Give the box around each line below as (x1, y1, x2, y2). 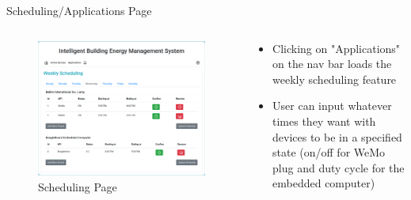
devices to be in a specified (272, 128, 402, 145)
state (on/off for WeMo (272, 144, 386, 160)
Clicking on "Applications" (272, 40, 401, 56)
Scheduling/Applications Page (6, 2, 152, 18)
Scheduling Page (38, 178, 117, 194)
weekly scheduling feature (272, 70, 397, 87)
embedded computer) (272, 175, 375, 191)
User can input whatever (272, 97, 392, 114)
